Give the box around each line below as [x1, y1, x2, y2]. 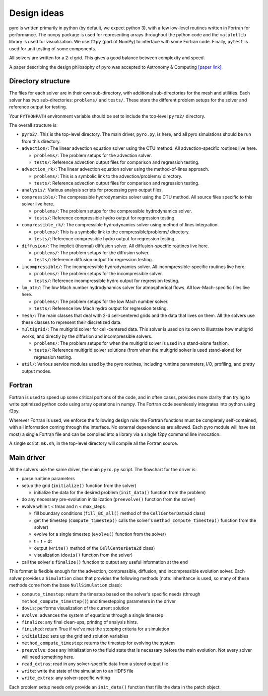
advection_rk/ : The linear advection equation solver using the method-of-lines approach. [21, 166, 209, 172]
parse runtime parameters [21, 476, 75, 482]
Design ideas [9, 7, 65, 18]
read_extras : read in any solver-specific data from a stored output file [21, 661, 169, 667]
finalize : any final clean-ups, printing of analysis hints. [21, 619, 138, 625]
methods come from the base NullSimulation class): [9, 582, 123, 588]
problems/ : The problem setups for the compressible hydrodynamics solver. [34, 208, 192, 214]
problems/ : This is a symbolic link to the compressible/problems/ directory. [34, 229, 190, 235]
